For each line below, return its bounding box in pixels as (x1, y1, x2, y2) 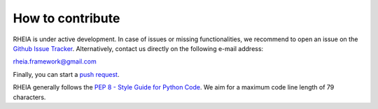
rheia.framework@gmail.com (13, 57, 97, 66)
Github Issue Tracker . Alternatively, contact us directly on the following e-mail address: (13, 44, 264, 52)
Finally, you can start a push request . (13, 70, 120, 78)
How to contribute (13, 10, 120, 26)
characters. (13, 93, 46, 101)
